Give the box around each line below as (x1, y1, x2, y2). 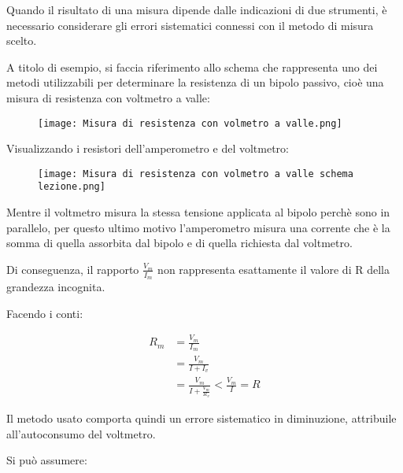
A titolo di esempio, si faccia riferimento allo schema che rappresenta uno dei (6, 58, 378, 75)
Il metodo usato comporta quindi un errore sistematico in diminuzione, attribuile (6, 410, 397, 427)
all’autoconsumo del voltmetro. (6, 425, 156, 442)
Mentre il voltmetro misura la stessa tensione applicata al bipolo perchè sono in (6, 204, 390, 220)
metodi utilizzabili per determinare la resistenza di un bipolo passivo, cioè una (6, 74, 384, 91)
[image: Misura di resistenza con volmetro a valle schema (38, 168, 353, 179)
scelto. (6, 32, 37, 49)
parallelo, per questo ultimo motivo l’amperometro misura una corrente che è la (6, 219, 390, 235)
